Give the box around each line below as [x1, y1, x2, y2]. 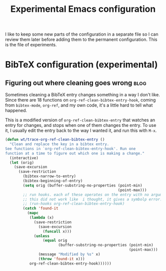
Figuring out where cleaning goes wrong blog [5, 78, 147, 87]
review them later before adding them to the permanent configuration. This [5, 37, 158, 42]
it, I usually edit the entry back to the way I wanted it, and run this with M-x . [5, 127, 157, 134]
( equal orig [42, 238, 68, 243]
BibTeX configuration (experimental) [5, 59, 158, 70]
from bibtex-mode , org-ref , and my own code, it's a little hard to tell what [5, 102, 153, 108]
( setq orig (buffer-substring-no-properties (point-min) [23, 183, 142, 188]
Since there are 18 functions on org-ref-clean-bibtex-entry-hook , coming [5, 97, 156, 103]
